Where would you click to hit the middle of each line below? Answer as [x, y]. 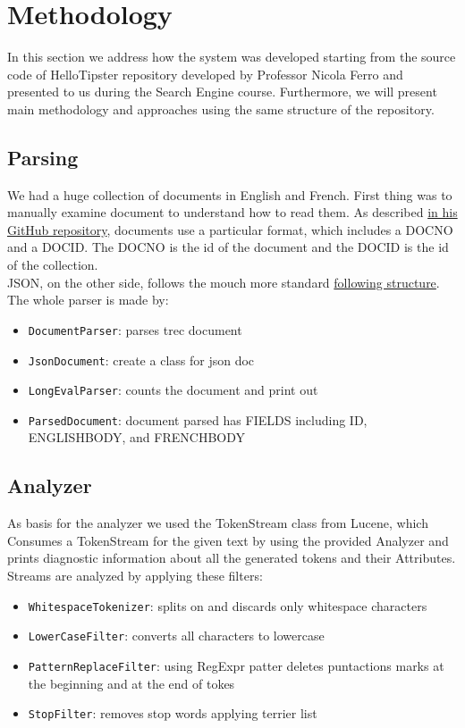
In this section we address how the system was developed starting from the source [232, 57]
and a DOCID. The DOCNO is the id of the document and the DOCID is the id [228, 247]
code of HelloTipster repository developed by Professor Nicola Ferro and [205, 74]
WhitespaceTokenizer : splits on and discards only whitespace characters [228, 605]
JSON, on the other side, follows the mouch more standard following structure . [224, 282]
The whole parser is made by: [88, 300]
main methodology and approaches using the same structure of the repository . [221, 109]
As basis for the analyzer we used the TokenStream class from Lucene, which [218, 523]
